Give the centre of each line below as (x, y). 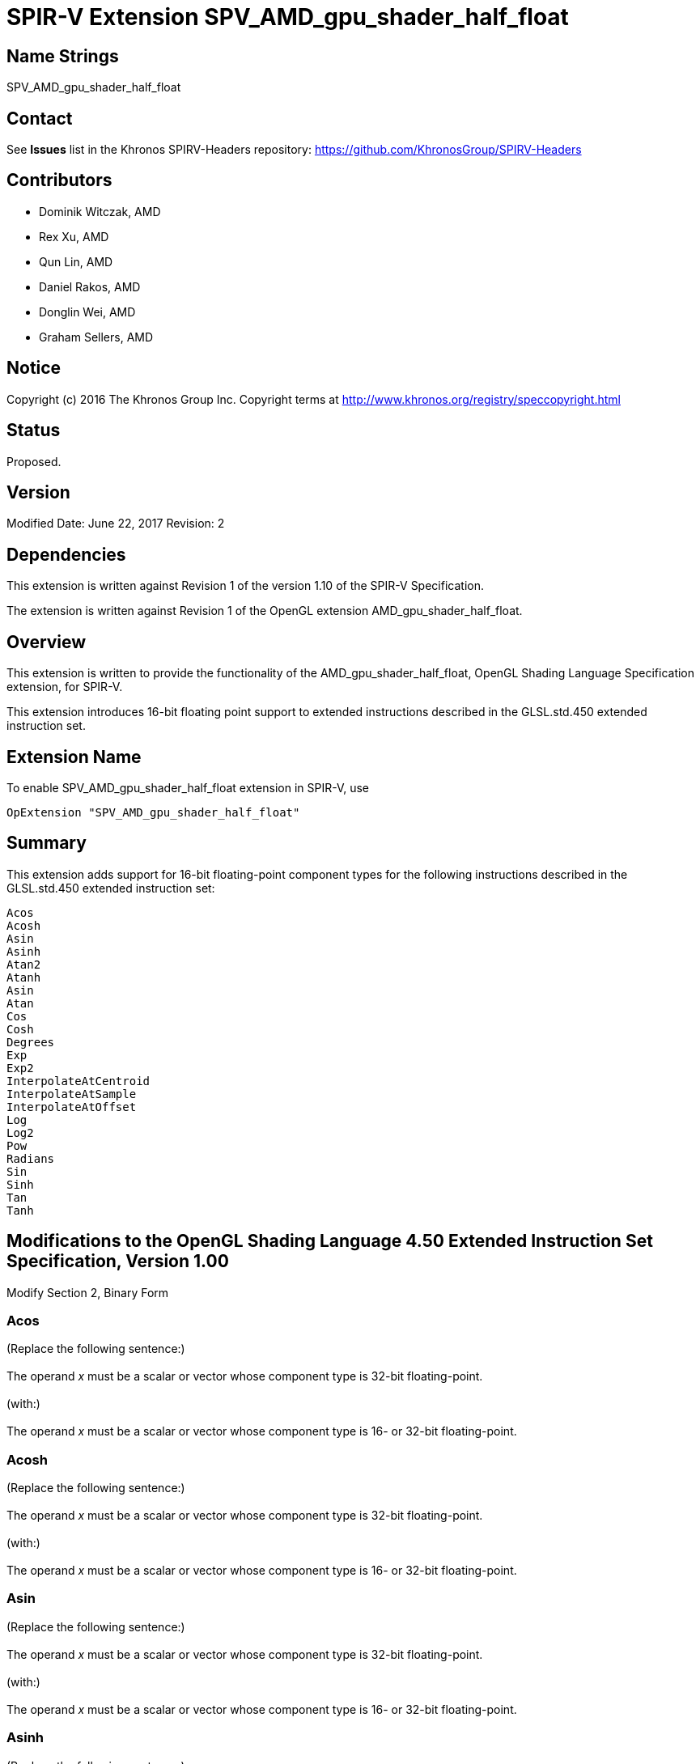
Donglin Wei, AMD (87, 312)
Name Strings (63, 56)
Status (34, 430)
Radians (31, 1158)
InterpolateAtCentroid (78, 1081)
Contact (40, 118)
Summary (47, 843)
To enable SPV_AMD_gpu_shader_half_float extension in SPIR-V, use (188, 787)
